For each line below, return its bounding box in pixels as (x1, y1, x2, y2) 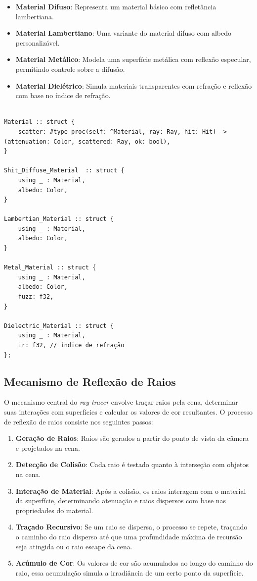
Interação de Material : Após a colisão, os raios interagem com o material (15, 485, 246, 496)
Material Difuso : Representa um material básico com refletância (15, 1, 216, 11)
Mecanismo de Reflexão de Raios (4, 373, 176, 389)
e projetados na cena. (15, 442, 80, 453)
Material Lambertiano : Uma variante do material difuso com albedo (15, 28, 232, 38)
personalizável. (15, 37, 60, 48)
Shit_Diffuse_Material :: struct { (4, 167, 125, 174)
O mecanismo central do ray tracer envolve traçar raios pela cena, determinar (4, 397, 238, 407)
